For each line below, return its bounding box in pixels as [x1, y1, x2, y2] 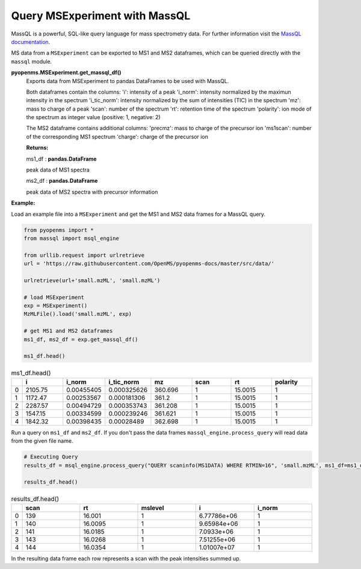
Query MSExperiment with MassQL [11, 9, 191, 22]
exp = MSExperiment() [23, 303, 88, 309]
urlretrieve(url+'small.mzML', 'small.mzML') [23, 277, 161, 284]
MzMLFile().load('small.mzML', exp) [23, 310, 132, 318]
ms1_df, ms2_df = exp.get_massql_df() [23, 336, 138, 343]
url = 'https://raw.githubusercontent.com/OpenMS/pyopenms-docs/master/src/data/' [23, 260, 275, 267]
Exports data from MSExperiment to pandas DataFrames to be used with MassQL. [26, 77, 229, 84]
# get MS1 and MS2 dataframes [23, 328, 113, 334]
